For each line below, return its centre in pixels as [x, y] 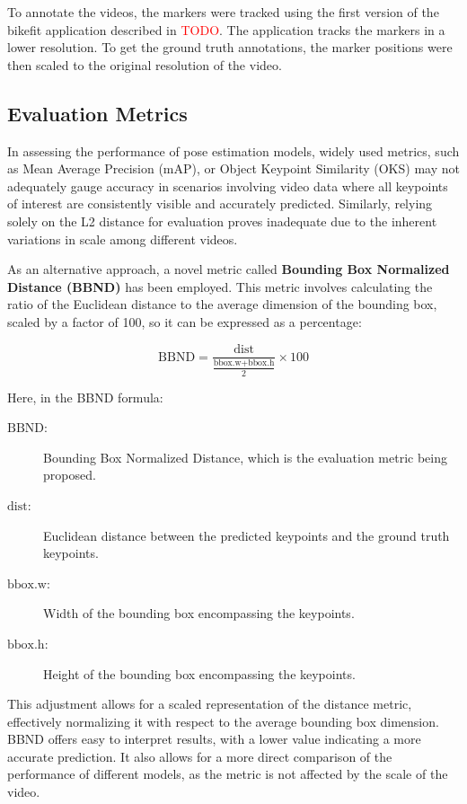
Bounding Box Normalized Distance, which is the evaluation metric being [245, 457]
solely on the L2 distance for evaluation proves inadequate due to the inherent [222, 221]
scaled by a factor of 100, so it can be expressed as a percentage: [185, 321]
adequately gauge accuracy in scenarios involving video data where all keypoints [228, 186]
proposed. [70, 475]
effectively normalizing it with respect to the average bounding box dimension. [223, 721]
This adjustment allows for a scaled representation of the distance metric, [210, 704]
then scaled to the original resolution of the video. [145, 64]
